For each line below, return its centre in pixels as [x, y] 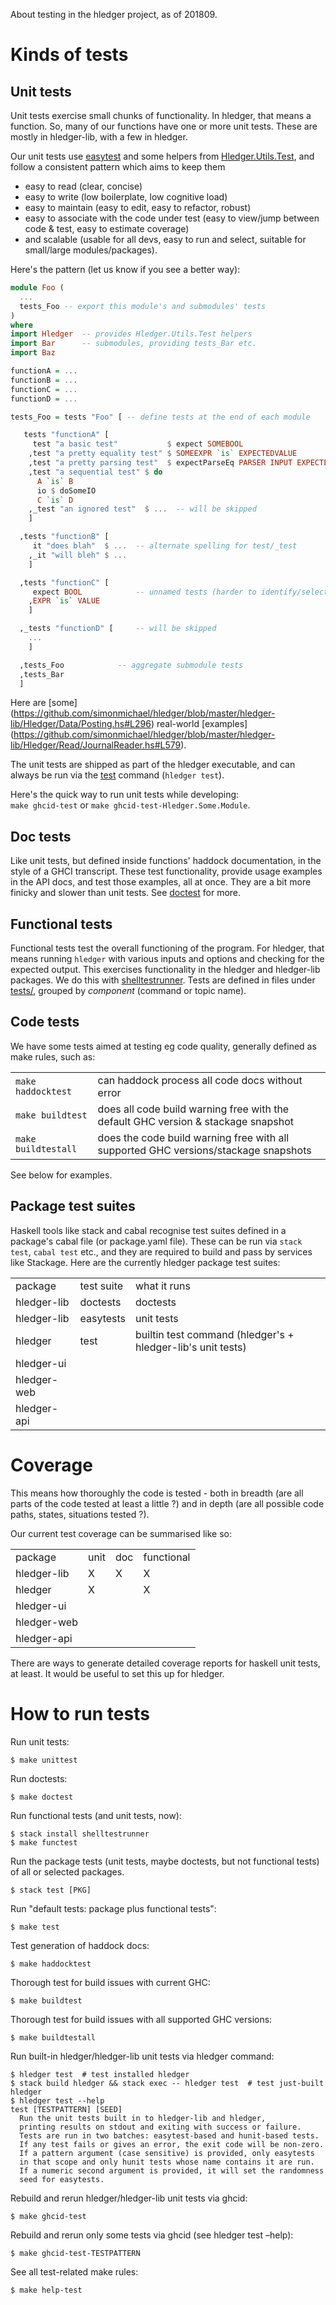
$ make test [35, 1927]
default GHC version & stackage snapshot [196, 1121]
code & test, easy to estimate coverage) [107, 228]
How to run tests [80, 1713]
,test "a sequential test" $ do [95, 472]
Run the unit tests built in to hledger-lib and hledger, [143, 2118]
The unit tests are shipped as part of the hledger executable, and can [153, 765]
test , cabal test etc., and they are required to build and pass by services [161, 1251]
